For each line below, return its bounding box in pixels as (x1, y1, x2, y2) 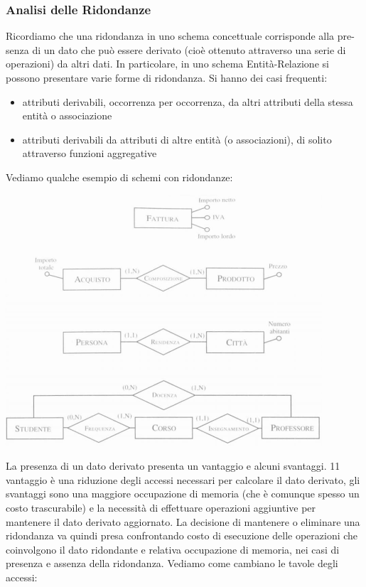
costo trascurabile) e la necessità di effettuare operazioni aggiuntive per (6, 500, 316, 515)
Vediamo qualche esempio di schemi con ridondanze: (6, 169, 233, 184)
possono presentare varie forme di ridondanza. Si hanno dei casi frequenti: (6, 70, 328, 85)
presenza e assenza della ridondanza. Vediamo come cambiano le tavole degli (6, 556, 338, 571)
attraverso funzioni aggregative (22, 146, 157, 161)
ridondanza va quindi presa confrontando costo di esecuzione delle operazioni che (6, 528, 358, 543)
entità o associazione (22, 108, 112, 123)
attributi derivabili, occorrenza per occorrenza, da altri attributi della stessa (22, 94, 353, 109)
